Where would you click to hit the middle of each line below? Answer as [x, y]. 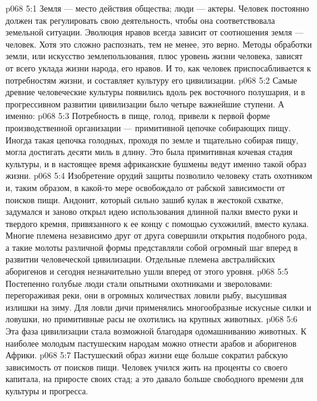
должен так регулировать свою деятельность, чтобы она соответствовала [140, 20]
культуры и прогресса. [47, 391]
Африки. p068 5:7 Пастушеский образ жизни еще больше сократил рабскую [147, 355]
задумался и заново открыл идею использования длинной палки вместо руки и [152, 211]
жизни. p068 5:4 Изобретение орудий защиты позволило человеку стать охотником [159, 175]
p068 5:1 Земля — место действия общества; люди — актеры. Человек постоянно [157, 8]
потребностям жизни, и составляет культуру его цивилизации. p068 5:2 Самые [151, 80]
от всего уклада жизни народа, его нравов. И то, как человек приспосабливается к [158, 67]
